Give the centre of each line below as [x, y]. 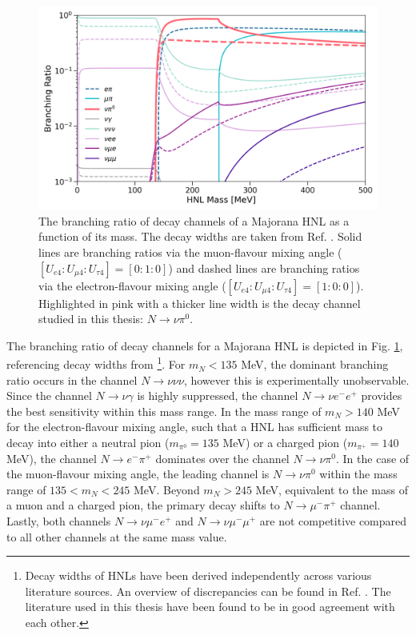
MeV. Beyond [167, 489]
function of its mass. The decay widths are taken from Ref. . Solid [200, 236]
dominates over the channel [222, 458]
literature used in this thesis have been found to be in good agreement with [210, 607]
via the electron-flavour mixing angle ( [132, 285]
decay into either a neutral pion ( [88, 443]
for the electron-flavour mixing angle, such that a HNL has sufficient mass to [195, 427]
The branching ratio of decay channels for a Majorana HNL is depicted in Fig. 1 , [205, 345]
